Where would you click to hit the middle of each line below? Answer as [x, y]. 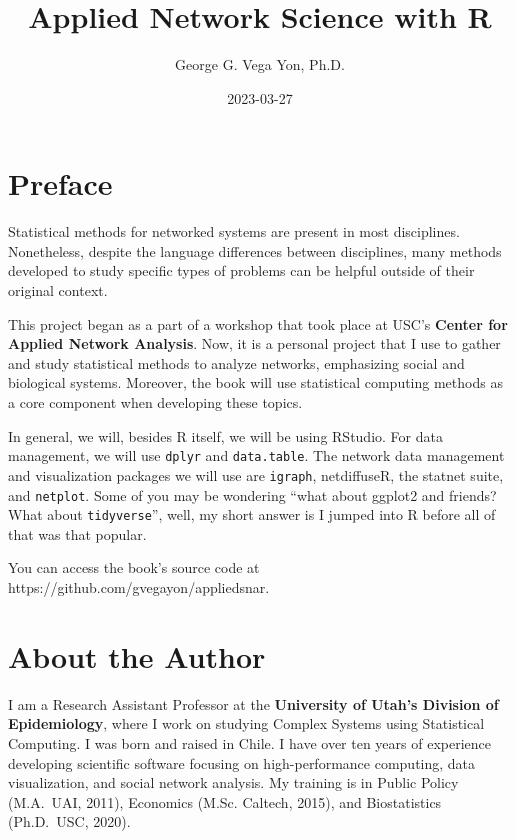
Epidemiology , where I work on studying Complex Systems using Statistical [246, 723]
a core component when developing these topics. [155, 402]
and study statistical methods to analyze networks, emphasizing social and [236, 362]
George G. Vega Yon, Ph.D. [260, 64]
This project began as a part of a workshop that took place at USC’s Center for [258, 323]
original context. [58, 290]
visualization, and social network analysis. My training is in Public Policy [233, 782]
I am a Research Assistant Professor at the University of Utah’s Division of [253, 703]
